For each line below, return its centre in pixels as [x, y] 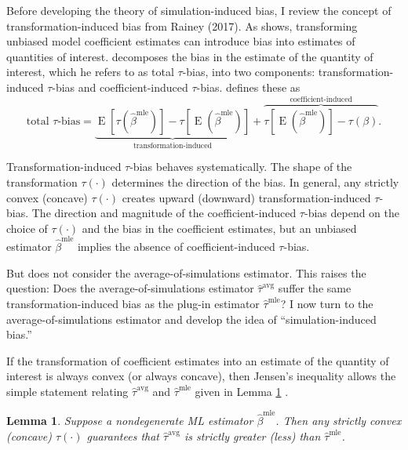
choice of [27, 228]
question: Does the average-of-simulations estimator [130, 288]
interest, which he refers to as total [90, 72]
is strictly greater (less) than [252, 435]
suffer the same [315, 288]
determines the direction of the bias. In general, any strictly [255, 182]
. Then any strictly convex [339, 421]
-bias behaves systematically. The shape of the [241, 167]
